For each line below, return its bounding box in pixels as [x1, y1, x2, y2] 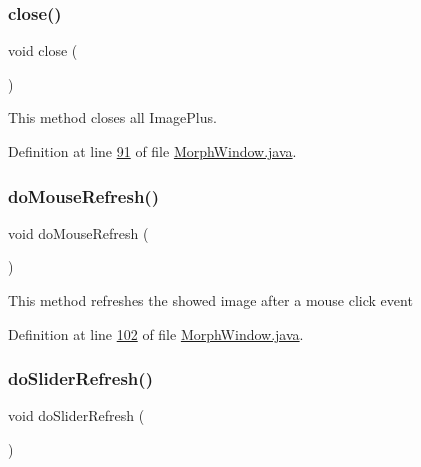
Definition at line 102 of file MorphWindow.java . [8, 323, 304, 344]
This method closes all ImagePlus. [8, 107, 217, 128]
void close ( [8, 40, 78, 61]
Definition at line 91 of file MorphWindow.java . [8, 141, 297, 161]
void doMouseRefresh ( [8, 222, 149, 243]
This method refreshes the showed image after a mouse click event [8, 290, 413, 310]
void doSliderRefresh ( [8, 405, 145, 426]
